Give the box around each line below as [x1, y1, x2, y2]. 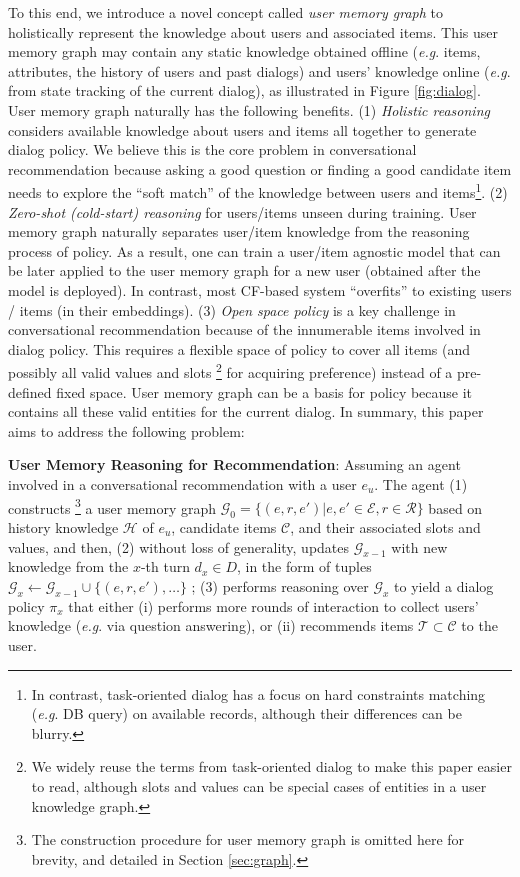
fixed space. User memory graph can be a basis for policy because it [56, 381, 473, 402]
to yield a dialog [394, 576, 494, 596]
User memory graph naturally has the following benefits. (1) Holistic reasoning [8, 99, 490, 120]
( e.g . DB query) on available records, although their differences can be [31, 703, 462, 724]
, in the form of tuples [236, 556, 372, 577]
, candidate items [171, 517, 277, 538]
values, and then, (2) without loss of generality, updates [8, 536, 350, 557]
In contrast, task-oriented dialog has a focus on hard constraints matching [31, 683, 486, 704]
